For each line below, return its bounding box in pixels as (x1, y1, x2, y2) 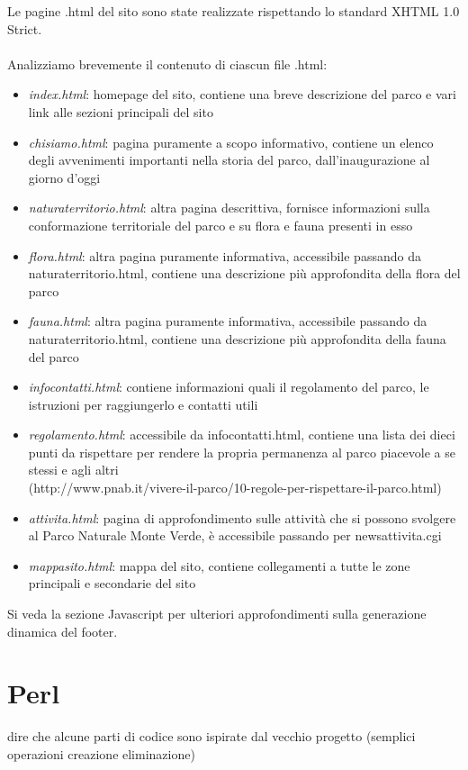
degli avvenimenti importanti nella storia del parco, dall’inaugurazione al (28, 150, 430, 169)
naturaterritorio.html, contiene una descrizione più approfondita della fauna (28, 329, 446, 348)
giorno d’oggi (28, 168, 101, 186)
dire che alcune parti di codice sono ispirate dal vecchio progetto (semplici (7, 727, 416, 746)
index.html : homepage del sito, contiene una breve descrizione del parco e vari (28, 85, 456, 104)
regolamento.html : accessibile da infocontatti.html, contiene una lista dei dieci (28, 425, 455, 444)
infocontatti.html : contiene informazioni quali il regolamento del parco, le (28, 377, 429, 396)
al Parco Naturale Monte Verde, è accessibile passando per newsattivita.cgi (28, 526, 442, 545)
